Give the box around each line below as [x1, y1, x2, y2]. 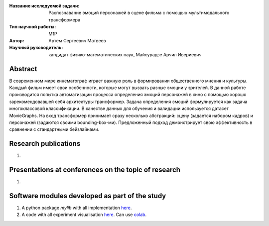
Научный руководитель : [9, 45, 63, 51]
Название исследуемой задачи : [9, 3, 80, 8]
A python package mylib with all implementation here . [21, 205, 132, 211]
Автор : [9, 37, 24, 43]
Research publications [9, 139, 81, 148]
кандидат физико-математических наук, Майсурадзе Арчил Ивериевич [48, 51, 202, 57]
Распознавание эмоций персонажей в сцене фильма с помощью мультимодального [48, 10, 230, 16]
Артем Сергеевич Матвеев [48, 37, 107, 43]
